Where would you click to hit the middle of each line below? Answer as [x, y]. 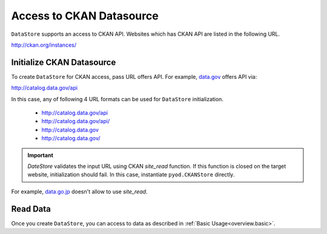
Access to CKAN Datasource [85, 16]
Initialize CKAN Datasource [64, 62]
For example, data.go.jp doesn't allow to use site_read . [79, 192]
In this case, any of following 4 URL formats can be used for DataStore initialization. [117, 99]
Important [41, 155]
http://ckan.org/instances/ [44, 45]
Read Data [31, 209]
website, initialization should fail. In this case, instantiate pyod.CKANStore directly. [131, 175]
